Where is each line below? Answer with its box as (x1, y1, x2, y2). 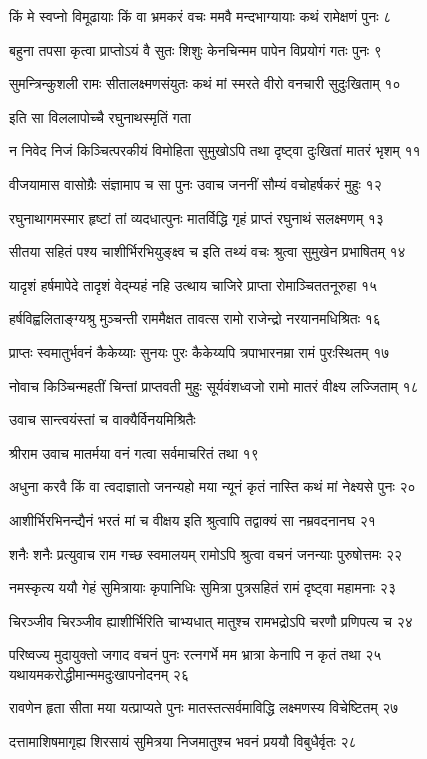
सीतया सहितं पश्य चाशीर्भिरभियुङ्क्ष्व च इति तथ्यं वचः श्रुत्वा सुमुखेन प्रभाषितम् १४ (9, 241, 406, 262)
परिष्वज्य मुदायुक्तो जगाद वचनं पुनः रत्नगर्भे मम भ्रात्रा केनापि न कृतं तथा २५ (9, 644, 382, 665)
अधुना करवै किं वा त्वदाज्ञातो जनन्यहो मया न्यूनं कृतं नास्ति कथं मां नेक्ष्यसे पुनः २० (9, 476, 416, 497)
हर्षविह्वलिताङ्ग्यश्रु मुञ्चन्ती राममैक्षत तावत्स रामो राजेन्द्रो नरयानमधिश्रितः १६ (9, 308, 381, 329)
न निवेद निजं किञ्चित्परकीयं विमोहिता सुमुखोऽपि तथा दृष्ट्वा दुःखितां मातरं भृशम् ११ (9, 140, 421, 161)
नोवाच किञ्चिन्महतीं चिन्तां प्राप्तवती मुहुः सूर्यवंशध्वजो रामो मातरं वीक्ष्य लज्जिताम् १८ (9, 375, 419, 396)
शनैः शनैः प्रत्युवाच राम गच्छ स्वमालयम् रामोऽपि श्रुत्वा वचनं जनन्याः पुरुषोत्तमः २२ (9, 543, 403, 564)
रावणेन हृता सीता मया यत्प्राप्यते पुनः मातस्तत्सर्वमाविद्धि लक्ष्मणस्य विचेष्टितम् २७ (9, 697, 399, 718)
